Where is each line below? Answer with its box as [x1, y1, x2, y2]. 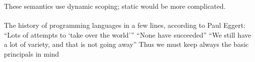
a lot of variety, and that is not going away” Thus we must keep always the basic [4, 39, 249, 49]
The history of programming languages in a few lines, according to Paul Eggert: [4, 20, 246, 30]
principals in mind [4, 48, 59, 59]
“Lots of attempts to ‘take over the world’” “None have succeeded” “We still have [4, 29, 252, 40]
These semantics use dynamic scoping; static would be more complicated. [4, 1, 226, 11]
